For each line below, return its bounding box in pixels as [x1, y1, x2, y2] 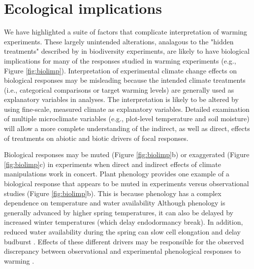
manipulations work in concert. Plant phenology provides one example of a [4, 168, 229, 179]
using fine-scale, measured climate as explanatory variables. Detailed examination [4, 103, 250, 114]
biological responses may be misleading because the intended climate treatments [4, 75, 246, 85]
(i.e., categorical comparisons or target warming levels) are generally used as [4, 84, 234, 95]
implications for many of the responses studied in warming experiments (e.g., [4, 55, 236, 66]
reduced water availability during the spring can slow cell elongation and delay [4, 227, 241, 236]
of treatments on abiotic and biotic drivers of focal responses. [4, 133, 189, 143]
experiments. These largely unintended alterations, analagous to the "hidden [4, 36, 234, 46]
